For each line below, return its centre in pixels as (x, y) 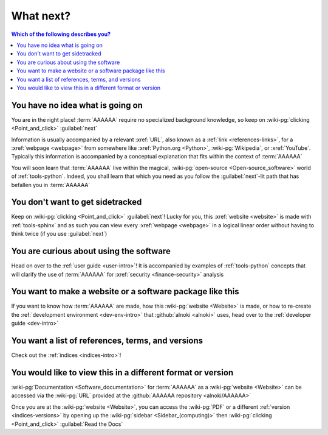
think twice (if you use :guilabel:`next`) (59, 234)
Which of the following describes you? (61, 34)
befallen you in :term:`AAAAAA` (51, 185)
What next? (41, 16)
